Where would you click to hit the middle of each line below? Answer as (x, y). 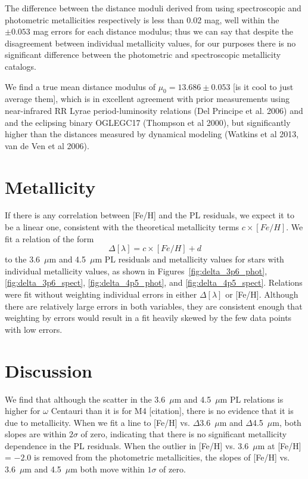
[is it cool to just (263, 86)
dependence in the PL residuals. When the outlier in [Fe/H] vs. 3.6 (127, 445)
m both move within (108, 469)
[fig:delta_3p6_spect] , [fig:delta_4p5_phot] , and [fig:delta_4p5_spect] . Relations (154, 282)
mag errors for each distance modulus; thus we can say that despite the (163, 31)
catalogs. (21, 66)
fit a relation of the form (49, 238)
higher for (23, 411)
